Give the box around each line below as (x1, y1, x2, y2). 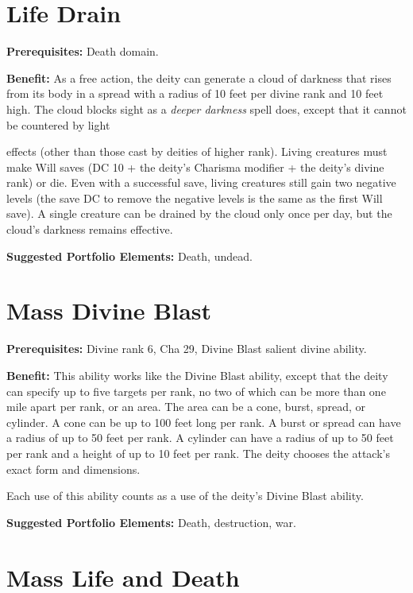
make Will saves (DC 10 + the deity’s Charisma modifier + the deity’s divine (6, 158, 384, 175)
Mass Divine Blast (6, 294, 212, 327)
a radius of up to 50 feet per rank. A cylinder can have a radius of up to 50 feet (6, 429, 394, 446)
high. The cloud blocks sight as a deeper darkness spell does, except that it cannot (6, 100, 407, 117)
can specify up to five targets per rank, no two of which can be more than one (6, 382, 386, 399)
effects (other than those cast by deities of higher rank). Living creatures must (6, 143, 388, 160)
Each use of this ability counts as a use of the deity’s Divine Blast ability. (6, 487, 364, 504)
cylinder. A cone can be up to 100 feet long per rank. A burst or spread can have (6, 413, 401, 430)
